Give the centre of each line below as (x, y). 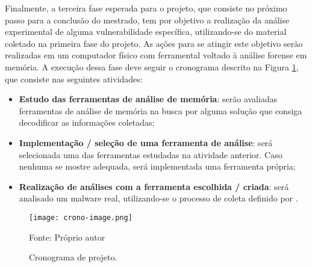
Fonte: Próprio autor (67, 237)
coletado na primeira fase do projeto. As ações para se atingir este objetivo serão (154, 43)
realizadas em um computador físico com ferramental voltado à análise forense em (156, 55)
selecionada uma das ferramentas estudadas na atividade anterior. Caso (151, 154)
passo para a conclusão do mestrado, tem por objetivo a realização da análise (147, 20)
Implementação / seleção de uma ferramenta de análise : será (146, 142)
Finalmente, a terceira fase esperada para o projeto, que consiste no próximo (146, 8)
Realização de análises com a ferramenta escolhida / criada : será (154, 186)
